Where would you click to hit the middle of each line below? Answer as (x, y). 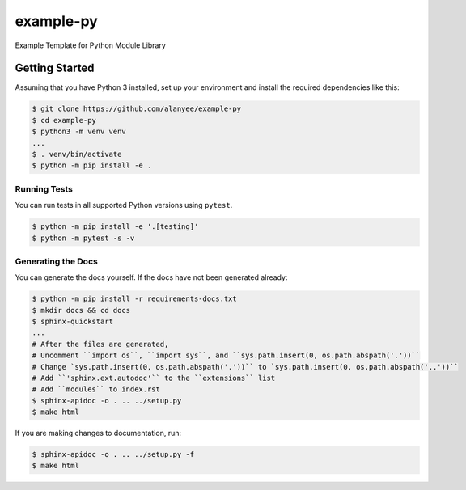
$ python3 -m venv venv (79, 132)
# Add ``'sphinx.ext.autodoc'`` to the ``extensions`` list (154, 378)
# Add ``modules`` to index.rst (96, 389)
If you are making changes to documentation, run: (98, 433)
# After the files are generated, (100, 344)
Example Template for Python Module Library (90, 45)
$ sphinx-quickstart (72, 321)
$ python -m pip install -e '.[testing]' (115, 227)
